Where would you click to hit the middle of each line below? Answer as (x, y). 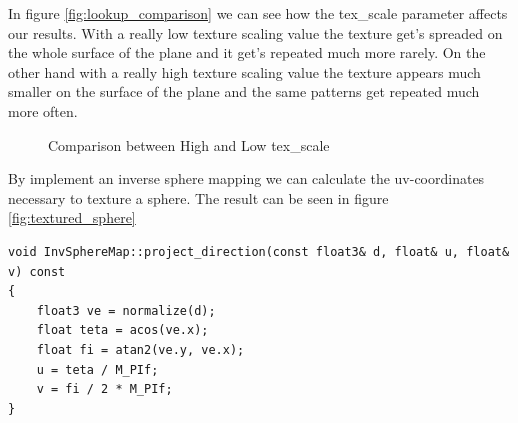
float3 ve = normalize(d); (126, 310)
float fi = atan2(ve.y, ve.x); (140, 349)
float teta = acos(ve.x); (122, 330)
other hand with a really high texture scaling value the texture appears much (244, 71)
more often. (43, 110)
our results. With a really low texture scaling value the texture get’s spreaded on (255, 32)
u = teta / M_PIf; (97, 369)
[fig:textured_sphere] (72, 217)
